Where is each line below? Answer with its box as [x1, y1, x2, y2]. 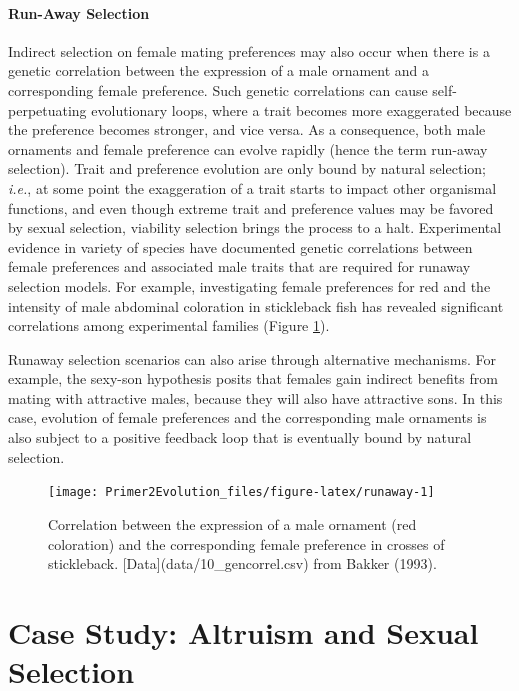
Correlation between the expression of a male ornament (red [48, 513, 417, 534]
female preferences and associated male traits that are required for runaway [8, 256, 471, 277]
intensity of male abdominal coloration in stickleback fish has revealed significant [8, 295, 504, 316]
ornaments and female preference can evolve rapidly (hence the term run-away [8, 138, 488, 159]
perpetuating [8, 99, 87, 120]
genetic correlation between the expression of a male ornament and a [8, 60, 430, 81]
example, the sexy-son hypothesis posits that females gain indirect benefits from [8, 368, 498, 389]
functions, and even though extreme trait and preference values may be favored [8, 197, 494, 218]
